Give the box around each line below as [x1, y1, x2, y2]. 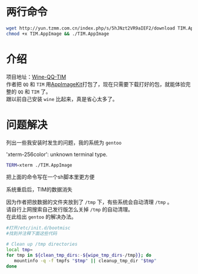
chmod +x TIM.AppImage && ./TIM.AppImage [6, 31, 110, 37]
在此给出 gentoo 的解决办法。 [6, 213, 77, 220]
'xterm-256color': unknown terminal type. [6, 151, 108, 158]
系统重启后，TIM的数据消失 [6, 186, 72, 193]
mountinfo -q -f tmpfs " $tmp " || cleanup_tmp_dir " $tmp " [14, 257, 157, 263]
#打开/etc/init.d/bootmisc [6, 225, 71, 231]
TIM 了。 [31, 88, 51, 95]
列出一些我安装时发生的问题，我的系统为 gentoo [6, 139, 122, 146]
